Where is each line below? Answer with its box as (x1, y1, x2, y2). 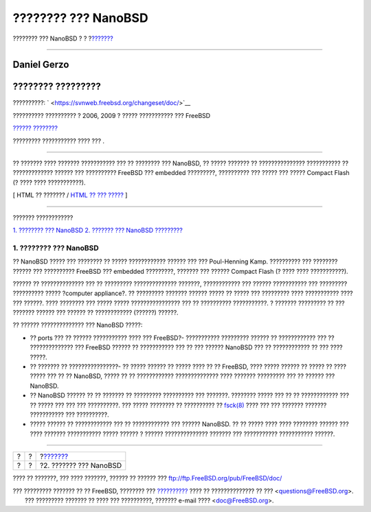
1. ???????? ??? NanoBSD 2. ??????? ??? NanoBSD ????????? (12, 226, 183, 234)
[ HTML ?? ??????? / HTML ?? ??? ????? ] (12, 191, 128, 199)
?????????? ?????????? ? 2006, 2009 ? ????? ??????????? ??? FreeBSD (12, 111, 211, 119)
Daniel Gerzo (12, 59, 69, 71)
